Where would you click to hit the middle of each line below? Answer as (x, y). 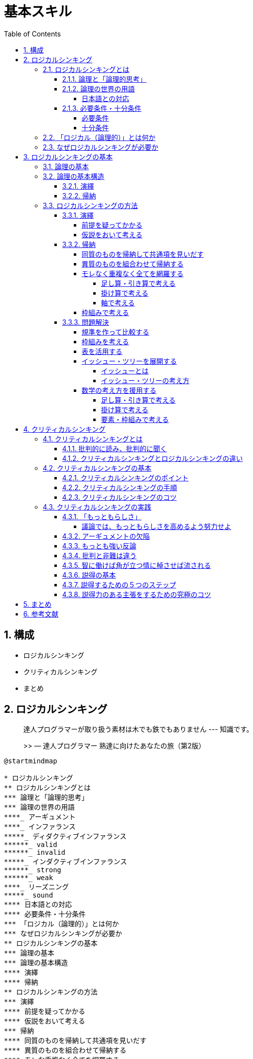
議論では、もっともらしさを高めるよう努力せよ (156, 526)
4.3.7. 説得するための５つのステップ (119, 584)
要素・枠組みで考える (135, 419)
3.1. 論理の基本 (66, 166)
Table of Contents (33, 34)
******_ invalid (35, 853)
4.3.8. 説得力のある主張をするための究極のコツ (137, 594)
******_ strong (33, 870)
